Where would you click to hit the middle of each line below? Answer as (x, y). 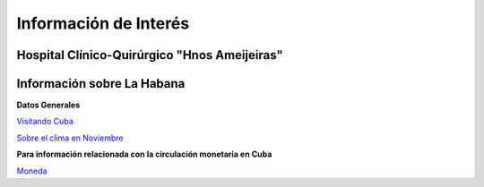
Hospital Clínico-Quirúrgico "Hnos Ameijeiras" (150, 55)
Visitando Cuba (45, 122)
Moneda (32, 171)
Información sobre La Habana (101, 84)
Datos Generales (48, 105)
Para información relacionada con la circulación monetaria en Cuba (144, 154)
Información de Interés (103, 23)
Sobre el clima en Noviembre (70, 138)
